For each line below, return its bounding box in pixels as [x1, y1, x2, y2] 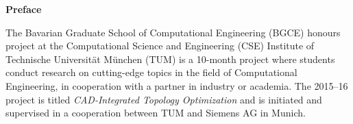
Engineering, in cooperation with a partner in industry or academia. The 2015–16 [5, 78, 348, 92]
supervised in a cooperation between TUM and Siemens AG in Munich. [5, 106, 306, 120]
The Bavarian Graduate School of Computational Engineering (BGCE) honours [5, 25, 341, 39]
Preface [5, 2, 42, 16]
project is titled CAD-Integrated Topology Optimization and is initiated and [5, 92, 322, 106]
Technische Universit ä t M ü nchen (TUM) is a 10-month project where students [5, 51, 335, 66]
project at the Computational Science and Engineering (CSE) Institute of [5, 38, 315, 53]
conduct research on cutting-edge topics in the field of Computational [5, 65, 297, 79]
